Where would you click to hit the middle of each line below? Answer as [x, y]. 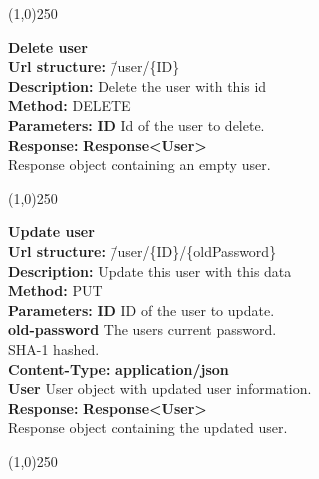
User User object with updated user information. [160, 388]
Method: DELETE [69, 105]
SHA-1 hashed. [54, 348]
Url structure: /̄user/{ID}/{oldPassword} [142, 250]
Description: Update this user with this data [150, 270]
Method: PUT [55, 290]
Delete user [48, 46]
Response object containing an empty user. [139, 164]
